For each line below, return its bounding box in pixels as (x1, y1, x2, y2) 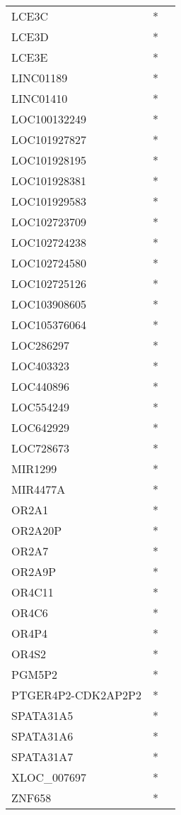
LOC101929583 (11, 193, 87, 209)
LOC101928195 (11, 152, 87, 168)
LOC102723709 (11, 214, 87, 230)
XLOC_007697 (11, 769, 87, 785)
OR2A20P (11, 522, 62, 538)
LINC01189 (11, 70, 68, 86)
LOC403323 (11, 357, 70, 374)
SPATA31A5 (11, 707, 74, 723)
